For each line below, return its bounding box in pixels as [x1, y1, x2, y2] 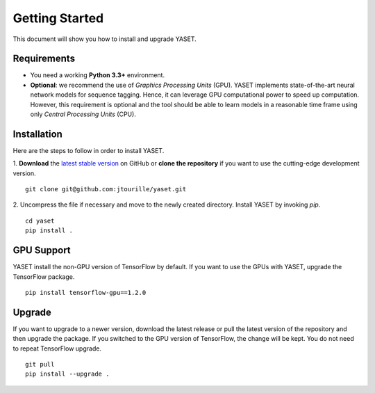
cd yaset [25, 216, 55, 225]
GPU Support [12, 244, 71, 257]
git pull [25, 360, 55, 369]
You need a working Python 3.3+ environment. [30, 71, 165, 79]
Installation [12, 128, 62, 140]
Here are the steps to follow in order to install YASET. [12, 146, 165, 154]
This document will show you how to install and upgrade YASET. [12, 35, 197, 43]
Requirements [12, 53, 76, 65]
